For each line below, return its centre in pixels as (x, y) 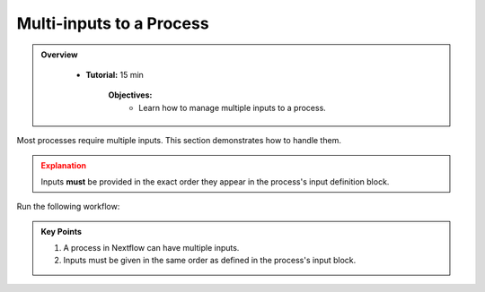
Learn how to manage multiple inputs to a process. (233, 107)
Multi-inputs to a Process (113, 23)
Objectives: (130, 95)
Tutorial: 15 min (115, 74)
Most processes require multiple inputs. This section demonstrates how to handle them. (179, 141)
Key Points (62, 231)
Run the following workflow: (68, 207)
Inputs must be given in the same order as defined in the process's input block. (210, 261)
